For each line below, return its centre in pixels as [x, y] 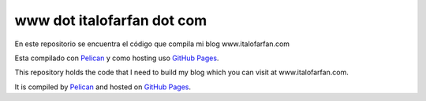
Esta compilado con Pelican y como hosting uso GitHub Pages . [117, 58]
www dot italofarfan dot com [111, 20]
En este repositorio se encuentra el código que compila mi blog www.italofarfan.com [152, 44]
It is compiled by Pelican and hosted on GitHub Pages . [103, 87]
